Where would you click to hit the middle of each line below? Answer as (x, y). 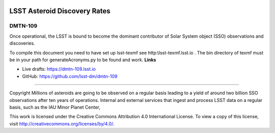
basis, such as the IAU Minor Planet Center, (55, 107)
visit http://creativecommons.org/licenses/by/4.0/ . (62, 124)
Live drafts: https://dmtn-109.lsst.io (59, 69)
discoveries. (22, 43)
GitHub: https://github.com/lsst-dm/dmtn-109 (70, 76)
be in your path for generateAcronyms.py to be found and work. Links (83, 60)
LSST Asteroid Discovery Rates (60, 11)
